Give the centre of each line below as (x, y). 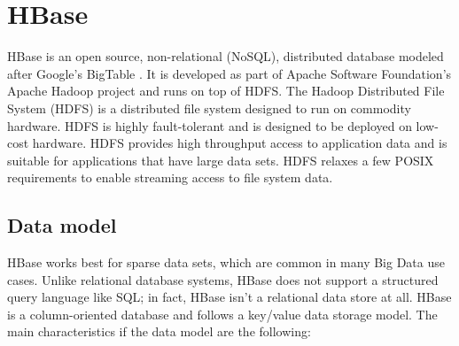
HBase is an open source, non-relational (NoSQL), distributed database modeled (226, 56)
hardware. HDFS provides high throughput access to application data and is (240, 143)
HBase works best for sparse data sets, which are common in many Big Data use (226, 262)
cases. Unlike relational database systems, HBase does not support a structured (223, 279)
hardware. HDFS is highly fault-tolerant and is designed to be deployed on (210, 125)
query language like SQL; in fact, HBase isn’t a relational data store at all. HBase (229, 297)
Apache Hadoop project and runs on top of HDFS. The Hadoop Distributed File (226, 91)
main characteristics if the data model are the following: (159, 331)
